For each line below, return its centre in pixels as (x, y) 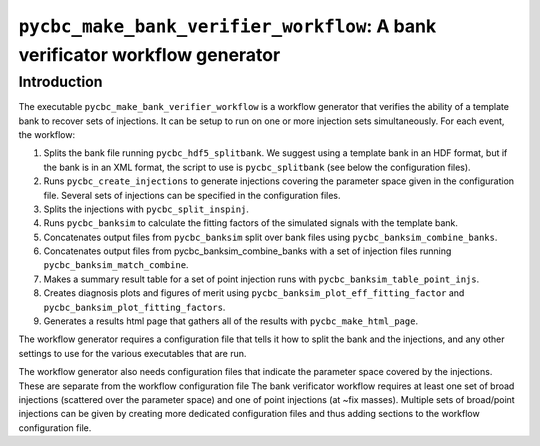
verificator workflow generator (149, 54)
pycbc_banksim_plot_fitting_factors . (134, 307)
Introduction (60, 82)
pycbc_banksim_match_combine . (116, 265)
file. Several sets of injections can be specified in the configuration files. (192, 195)
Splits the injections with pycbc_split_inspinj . (146, 209)
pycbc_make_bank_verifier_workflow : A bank (227, 26)
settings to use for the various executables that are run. (132, 353)
